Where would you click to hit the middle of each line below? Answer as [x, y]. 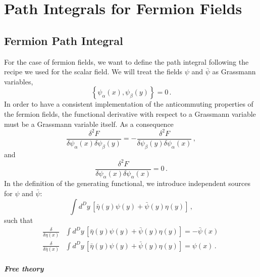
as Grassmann [234, 72]
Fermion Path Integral [64, 40]
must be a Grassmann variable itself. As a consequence [89, 124]
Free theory [24, 268]
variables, [19, 81]
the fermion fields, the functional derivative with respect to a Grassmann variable [130, 113]
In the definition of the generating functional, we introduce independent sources [127, 183]
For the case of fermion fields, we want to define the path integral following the [126, 61]
